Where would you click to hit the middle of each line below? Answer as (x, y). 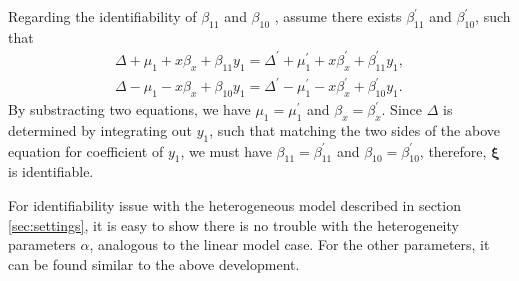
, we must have (226, 150)
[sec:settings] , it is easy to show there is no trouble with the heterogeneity (233, 224)
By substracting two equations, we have (129, 109)
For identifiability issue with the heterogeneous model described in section (234, 205)
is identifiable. (51, 171)
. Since (401, 109)
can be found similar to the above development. (154, 263)
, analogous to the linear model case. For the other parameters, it (289, 244)
